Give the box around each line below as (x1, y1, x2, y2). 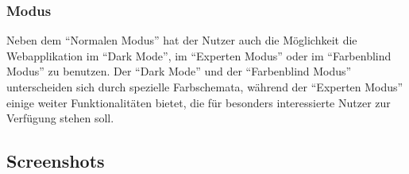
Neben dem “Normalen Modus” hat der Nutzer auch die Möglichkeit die (6, 32, 357, 48)
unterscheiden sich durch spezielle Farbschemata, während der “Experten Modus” (6, 79, 403, 95)
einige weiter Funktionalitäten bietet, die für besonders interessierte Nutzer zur (6, 94, 391, 110)
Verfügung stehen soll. (6, 110, 114, 126)
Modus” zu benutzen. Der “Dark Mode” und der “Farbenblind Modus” (6, 63, 352, 79)
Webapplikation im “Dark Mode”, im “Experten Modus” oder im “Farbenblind (6, 47, 392, 64)
